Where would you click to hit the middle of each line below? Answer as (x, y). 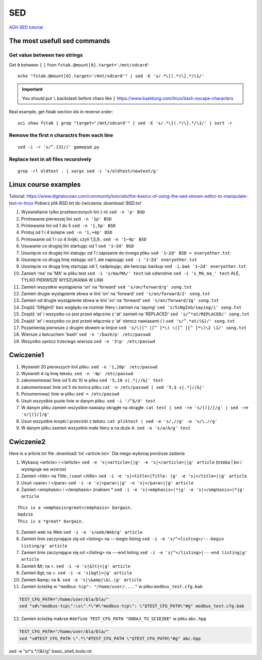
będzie (25, 514)
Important (33, 89)
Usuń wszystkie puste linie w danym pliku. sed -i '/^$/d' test (88, 400)
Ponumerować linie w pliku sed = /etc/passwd (70, 394)
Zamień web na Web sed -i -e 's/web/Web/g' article (82, 532)
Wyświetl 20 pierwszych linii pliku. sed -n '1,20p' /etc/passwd (89, 366)
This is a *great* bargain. (51, 521)
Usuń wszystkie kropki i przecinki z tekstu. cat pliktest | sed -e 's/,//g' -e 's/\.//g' (119, 421)
